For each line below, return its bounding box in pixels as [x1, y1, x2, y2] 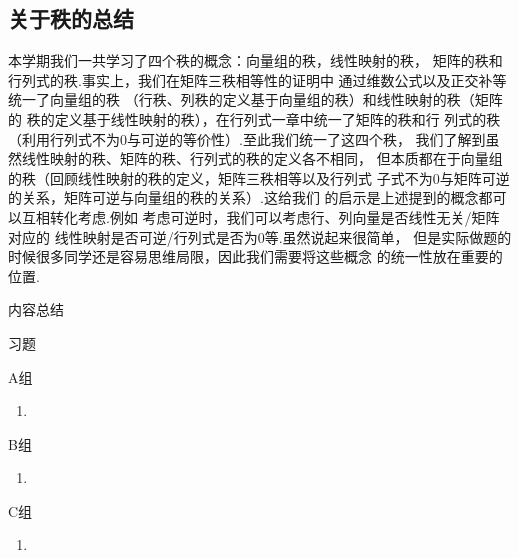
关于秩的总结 [8, 3, 134, 34]
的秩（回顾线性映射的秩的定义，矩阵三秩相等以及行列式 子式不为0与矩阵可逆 [8, 167, 510, 188]
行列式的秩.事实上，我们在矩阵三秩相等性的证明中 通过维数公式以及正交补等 [8, 69, 507, 90]
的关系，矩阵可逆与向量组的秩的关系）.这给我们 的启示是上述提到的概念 [8, 187, 479, 208]
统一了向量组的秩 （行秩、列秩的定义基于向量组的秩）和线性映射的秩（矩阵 [8, 89, 503, 110]
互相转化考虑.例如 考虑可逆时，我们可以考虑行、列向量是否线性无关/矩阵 [21, 206, 500, 227]
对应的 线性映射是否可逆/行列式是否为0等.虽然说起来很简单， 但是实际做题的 [8, 226, 512, 247]
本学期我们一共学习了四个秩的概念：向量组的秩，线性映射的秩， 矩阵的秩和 [8, 50, 503, 71]
